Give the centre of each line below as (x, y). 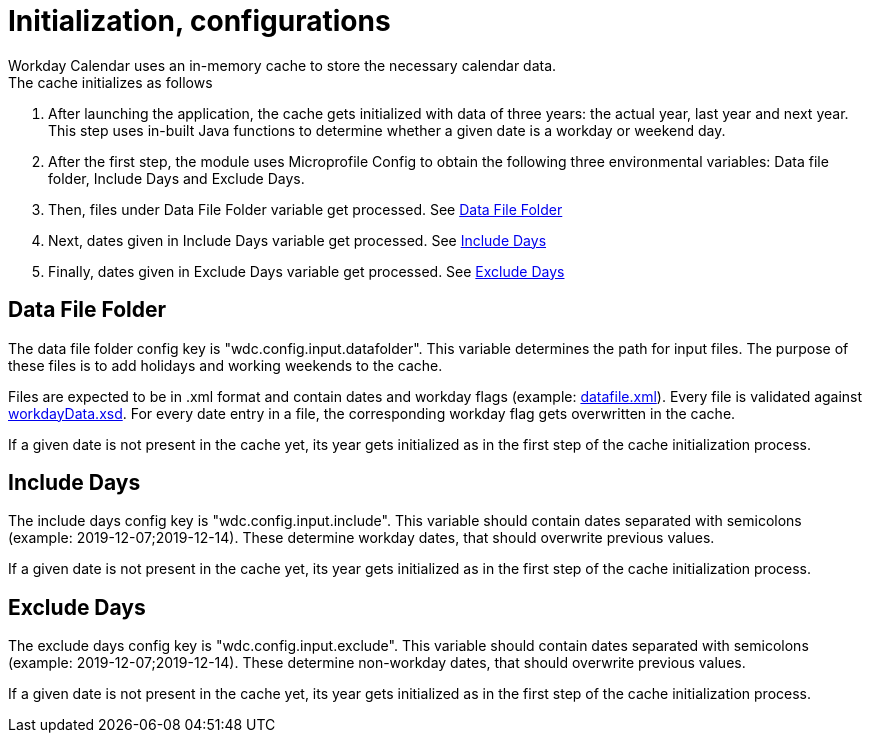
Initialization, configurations (199, 21)
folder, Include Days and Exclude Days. (176, 178)
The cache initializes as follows (110, 82)
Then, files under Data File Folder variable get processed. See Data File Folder (305, 209)
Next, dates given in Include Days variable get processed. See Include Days (297, 240)
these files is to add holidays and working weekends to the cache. (225, 365)
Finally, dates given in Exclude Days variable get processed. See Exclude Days (306, 271)
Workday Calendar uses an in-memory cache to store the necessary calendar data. (282, 65)
